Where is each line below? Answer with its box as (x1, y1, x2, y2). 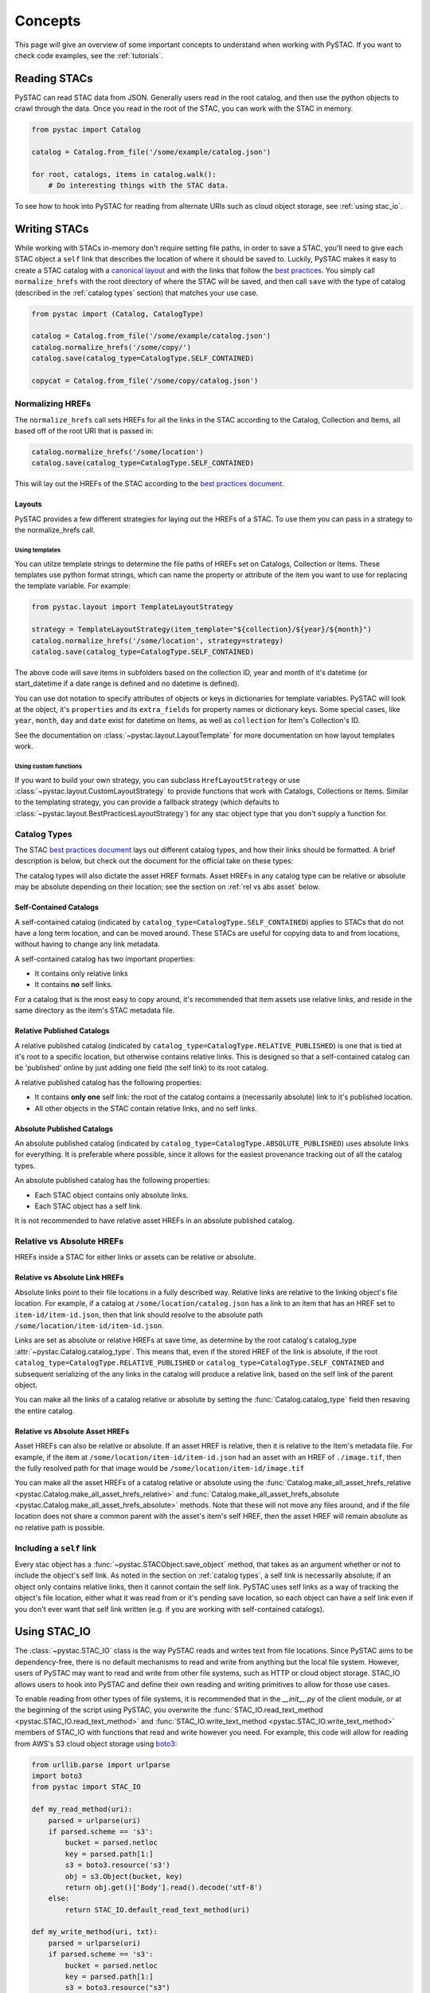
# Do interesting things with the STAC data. (48, 181, 229, 191)
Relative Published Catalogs (14, 1026, 111, 1036)
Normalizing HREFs (14, 399, 92, 410)
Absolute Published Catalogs (14, 1124, 113, 1134)
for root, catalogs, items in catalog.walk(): (31, 170, 217, 179)
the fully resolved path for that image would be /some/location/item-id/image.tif (14, 1463, 305, 1472)
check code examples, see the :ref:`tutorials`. (14, 50, 163, 60)
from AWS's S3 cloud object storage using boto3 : (14, 1739, 178, 1748)
